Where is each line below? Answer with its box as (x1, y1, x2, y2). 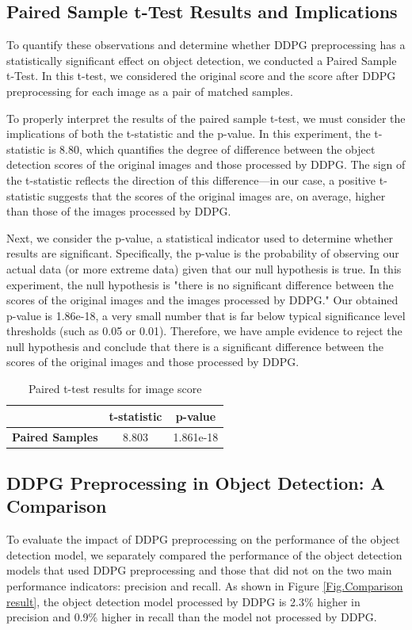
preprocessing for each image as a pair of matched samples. (6, 82, 293, 99)
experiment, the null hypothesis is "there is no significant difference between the (6, 276, 394, 292)
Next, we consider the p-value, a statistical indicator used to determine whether (6, 229, 394, 246)
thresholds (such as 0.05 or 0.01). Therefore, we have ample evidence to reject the (6, 323, 402, 339)
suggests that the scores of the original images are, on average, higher (48, 187, 386, 204)
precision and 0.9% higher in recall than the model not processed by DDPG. (6, 609, 377, 625)
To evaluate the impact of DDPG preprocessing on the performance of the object (6, 531, 400, 548)
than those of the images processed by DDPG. (6, 203, 231, 220)
